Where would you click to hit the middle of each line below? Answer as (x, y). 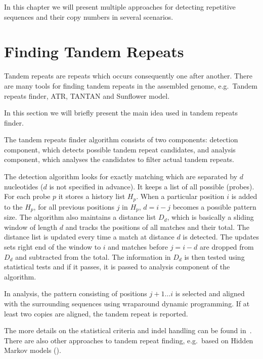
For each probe (27, 196)
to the (13, 206)
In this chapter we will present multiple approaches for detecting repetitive (120, 7)
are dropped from (227, 246)
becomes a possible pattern (214, 206)
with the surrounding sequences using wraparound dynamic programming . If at (127, 303)
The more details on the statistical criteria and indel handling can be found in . (128, 330)
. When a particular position (180, 196)
